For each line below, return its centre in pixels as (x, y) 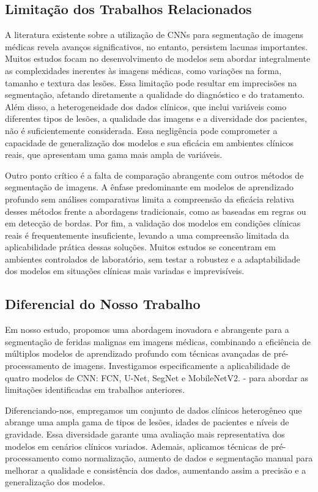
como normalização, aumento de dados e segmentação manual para (187, 458)
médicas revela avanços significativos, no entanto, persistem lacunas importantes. (156, 46)
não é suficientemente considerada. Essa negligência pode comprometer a (141, 130)
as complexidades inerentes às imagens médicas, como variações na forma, (143, 70)
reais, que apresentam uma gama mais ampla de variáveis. (114, 155)
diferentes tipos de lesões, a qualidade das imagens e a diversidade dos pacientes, (156, 118)
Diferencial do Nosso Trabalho (103, 304)
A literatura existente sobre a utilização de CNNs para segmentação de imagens (154, 35)
